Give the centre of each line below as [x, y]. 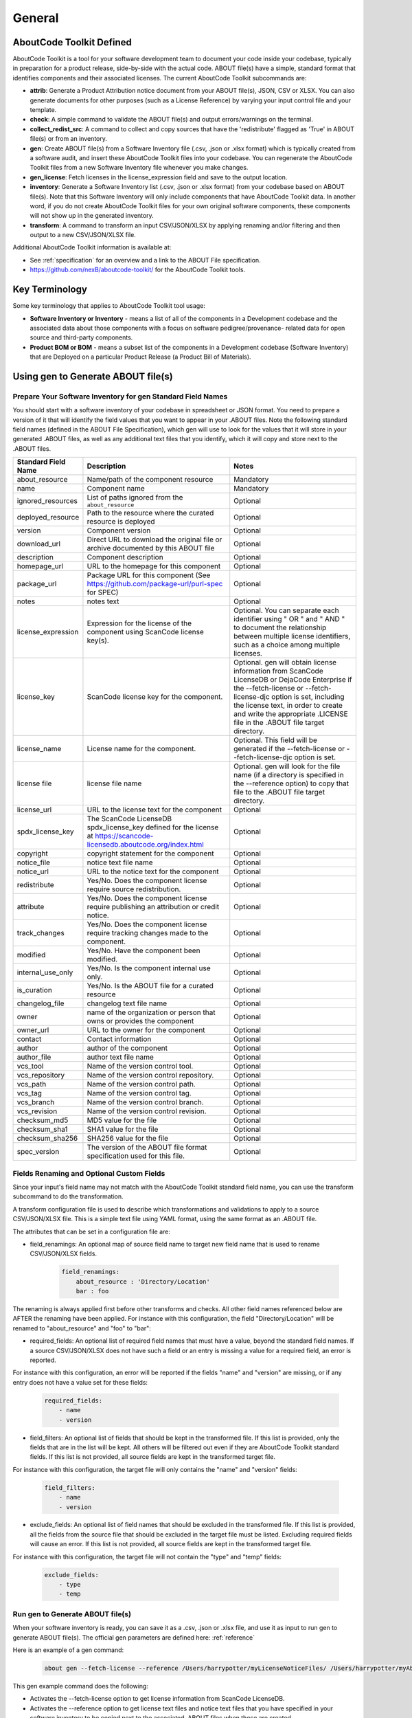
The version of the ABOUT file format [147, 1148]
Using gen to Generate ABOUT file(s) [93, 376]
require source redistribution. [134, 889]
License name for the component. [141, 749]
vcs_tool [30, 1067]
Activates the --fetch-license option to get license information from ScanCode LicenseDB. [157, 1699]
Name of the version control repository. [150, 1075]
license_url [34, 810]
